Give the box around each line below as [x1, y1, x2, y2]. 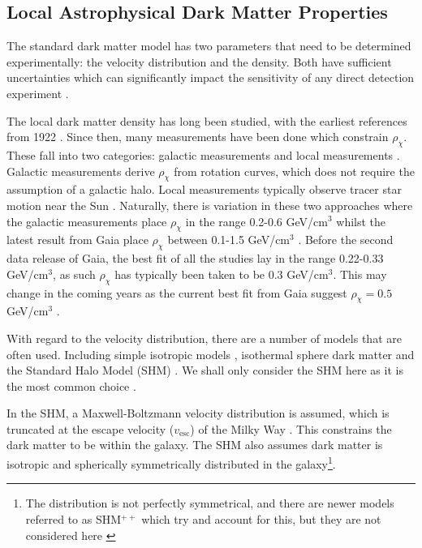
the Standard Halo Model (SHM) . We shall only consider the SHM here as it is [6, 362, 403, 379]
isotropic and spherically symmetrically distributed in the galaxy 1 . [6, 453, 336, 472]
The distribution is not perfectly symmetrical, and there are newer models [25, 494, 394, 512]
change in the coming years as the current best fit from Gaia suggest [6, 284, 347, 301]
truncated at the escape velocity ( [6, 420, 174, 437]
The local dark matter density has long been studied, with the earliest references [6, 112, 407, 129]
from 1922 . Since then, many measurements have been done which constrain [6, 128, 389, 145]
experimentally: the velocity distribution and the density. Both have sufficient [6, 53, 392, 70]
